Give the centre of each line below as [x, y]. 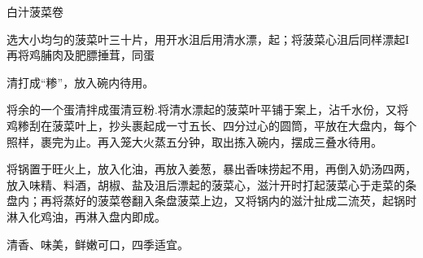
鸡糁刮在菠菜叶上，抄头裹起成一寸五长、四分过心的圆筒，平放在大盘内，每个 [211, 125]
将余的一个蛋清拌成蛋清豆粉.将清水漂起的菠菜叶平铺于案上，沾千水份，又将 [207, 109]
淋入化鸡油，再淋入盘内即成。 [86, 216]
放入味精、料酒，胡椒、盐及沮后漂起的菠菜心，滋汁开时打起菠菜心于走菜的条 [211, 184]
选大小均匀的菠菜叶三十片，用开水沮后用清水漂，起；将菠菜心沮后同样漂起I [208, 39]
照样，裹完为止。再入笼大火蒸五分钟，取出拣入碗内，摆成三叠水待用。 [194, 141]
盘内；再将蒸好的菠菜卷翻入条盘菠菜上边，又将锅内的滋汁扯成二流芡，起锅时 [211, 201]
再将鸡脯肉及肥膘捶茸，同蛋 [81, 55]
